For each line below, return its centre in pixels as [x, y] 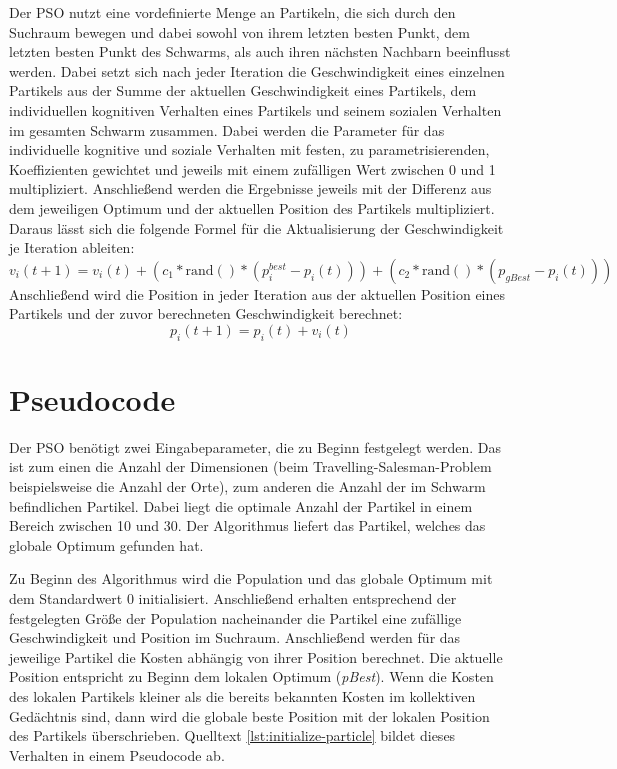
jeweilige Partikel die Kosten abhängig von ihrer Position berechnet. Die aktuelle [256, 656]
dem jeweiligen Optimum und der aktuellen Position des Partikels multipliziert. [252, 207]
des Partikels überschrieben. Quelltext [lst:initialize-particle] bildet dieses [232, 735]
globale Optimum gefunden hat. [106, 544]
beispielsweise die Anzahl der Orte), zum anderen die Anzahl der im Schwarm [247, 486]
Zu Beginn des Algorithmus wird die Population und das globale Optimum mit [251, 578]
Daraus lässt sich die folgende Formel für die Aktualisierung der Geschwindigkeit [256, 227]
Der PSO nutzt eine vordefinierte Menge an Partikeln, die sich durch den [232, 12]
